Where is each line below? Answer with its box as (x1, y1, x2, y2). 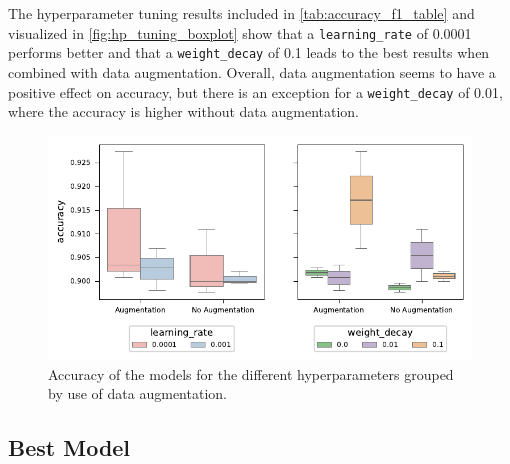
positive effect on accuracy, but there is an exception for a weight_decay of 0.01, (8, 81, 503, 102)
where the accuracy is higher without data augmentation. (8, 101, 359, 122)
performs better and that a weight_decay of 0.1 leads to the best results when (8, 42, 490, 63)
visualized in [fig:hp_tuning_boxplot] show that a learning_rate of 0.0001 (8, 22, 472, 43)
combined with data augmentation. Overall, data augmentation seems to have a (8, 61, 496, 82)
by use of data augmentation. (48, 383, 227, 404)
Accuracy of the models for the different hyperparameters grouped (48, 363, 454, 384)
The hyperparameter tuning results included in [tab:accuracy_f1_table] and (8, 3, 475, 23)
